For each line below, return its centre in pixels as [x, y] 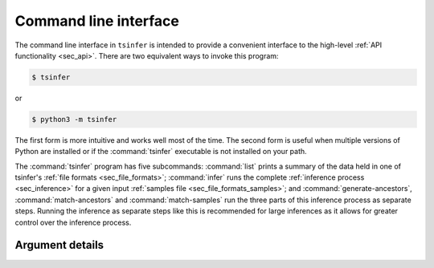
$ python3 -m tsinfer [74, 119]
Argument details [59, 245]
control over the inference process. [73, 222]
